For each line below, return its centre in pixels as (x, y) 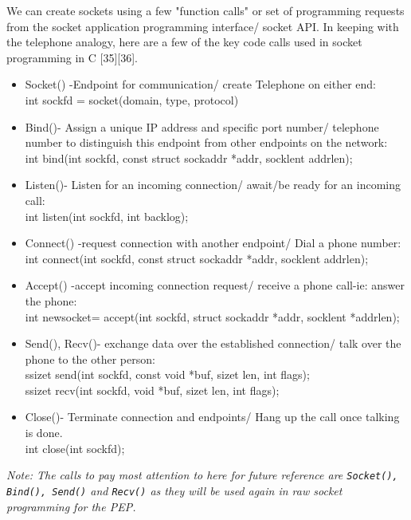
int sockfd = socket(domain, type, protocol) (132, 99)
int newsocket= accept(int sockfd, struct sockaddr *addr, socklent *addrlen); (212, 316)
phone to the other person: (90, 358)
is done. (44, 433)
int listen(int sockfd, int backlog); (107, 216)
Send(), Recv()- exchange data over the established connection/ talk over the (213, 343)
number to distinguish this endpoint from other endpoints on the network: (206, 142)
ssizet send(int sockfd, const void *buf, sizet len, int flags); (167, 374)
